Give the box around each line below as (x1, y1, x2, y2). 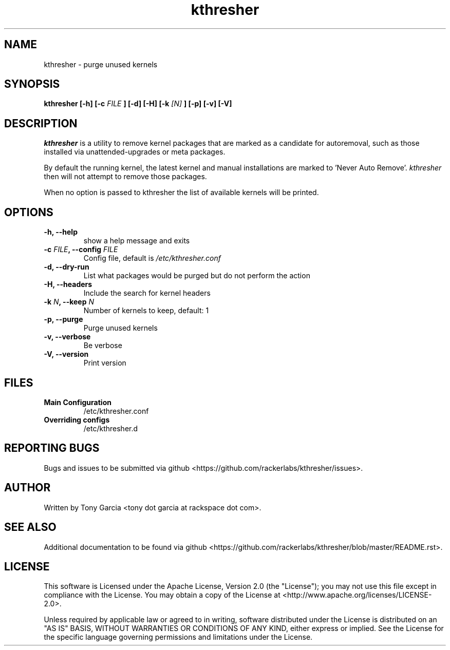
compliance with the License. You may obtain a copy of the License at (44, 590, 280, 600)
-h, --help (44, 227, 78, 237)
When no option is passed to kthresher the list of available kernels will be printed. (44, 188, 319, 197)
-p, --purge (44, 315, 83, 324)
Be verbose (83, 341, 122, 350)
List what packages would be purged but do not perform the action (83, 271, 310, 280)
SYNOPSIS (4, 78, 60, 91)
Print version (83, 358, 126, 368)
